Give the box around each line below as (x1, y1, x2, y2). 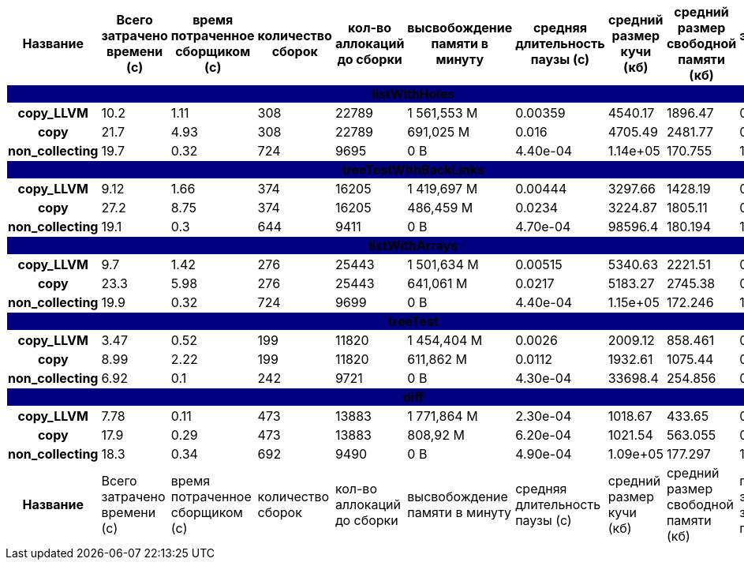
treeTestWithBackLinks (342, 162, 485, 178)
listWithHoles (372, 86, 455, 102)
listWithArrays (368, 238, 458, 253)
